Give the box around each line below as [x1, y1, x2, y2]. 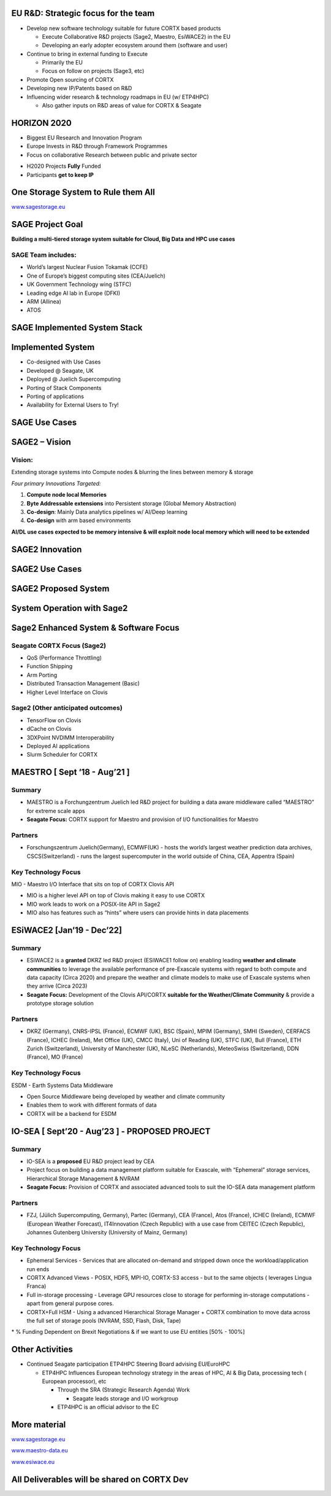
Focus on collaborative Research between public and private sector [26, 151, 197, 158]
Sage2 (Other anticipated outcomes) [11, 704, 123, 712]
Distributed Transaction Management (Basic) [26, 680, 140, 687]
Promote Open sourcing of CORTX [26, 76, 114, 83]
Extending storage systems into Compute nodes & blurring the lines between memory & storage [11, 469, 254, 476]
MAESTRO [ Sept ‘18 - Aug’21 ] [11, 767, 130, 777]
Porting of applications [26, 392, 84, 400]
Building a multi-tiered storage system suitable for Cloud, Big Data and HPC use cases [11, 235, 235, 243]
